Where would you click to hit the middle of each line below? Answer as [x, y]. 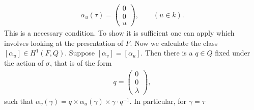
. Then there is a [167, 53]
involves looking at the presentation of [64, 43]
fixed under [233, 53]
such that [19, 101]
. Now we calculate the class [174, 43]
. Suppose [80, 53]
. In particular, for [158, 101]
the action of [24, 62]
